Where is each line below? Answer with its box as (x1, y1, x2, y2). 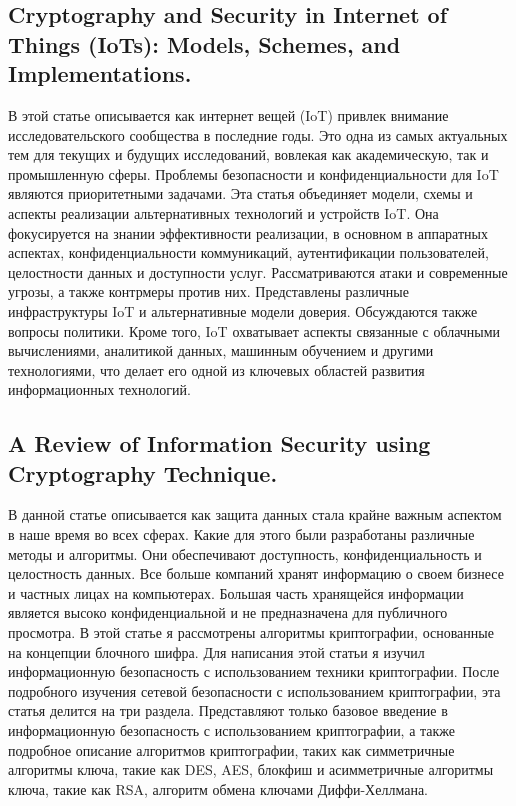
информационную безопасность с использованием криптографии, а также (8, 720, 456, 741)
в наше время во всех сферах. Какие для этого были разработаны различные (8, 524, 475, 545)
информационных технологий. (8, 379, 191, 400)
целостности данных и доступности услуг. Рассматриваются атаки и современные (8, 261, 508, 282)
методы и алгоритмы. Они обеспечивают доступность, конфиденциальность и (8, 543, 482, 564)
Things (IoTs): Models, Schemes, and (8, 28, 401, 59)
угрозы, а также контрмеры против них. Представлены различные (8, 281, 409, 302)
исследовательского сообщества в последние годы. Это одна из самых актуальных (8, 124, 508, 145)
